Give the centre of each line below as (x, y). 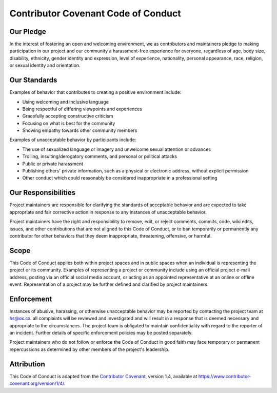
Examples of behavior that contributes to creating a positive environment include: (95, 92)
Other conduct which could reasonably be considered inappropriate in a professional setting (120, 178)
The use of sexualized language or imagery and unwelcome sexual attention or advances (117, 149)
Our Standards (33, 80)
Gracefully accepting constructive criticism (68, 116)
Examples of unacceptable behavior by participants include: (73, 140)
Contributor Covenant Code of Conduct (95, 13)
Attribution (27, 364)
